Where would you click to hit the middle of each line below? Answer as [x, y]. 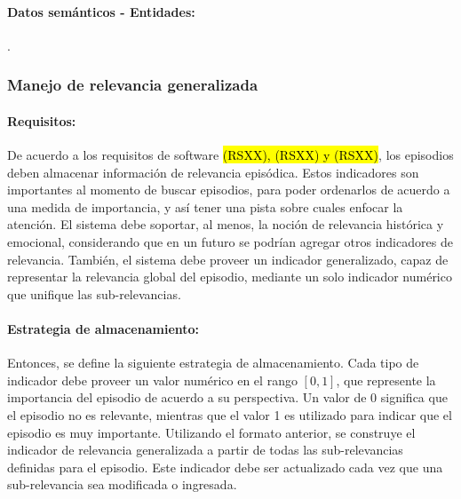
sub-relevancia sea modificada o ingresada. [122, 484]
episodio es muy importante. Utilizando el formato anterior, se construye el [211, 432]
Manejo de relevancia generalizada [133, 85]
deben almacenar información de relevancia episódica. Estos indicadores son [213, 172]
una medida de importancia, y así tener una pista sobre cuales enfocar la [205, 206]
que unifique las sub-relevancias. [94, 293]
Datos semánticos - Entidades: [101, 11]
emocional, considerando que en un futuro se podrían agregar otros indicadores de [230, 242]
